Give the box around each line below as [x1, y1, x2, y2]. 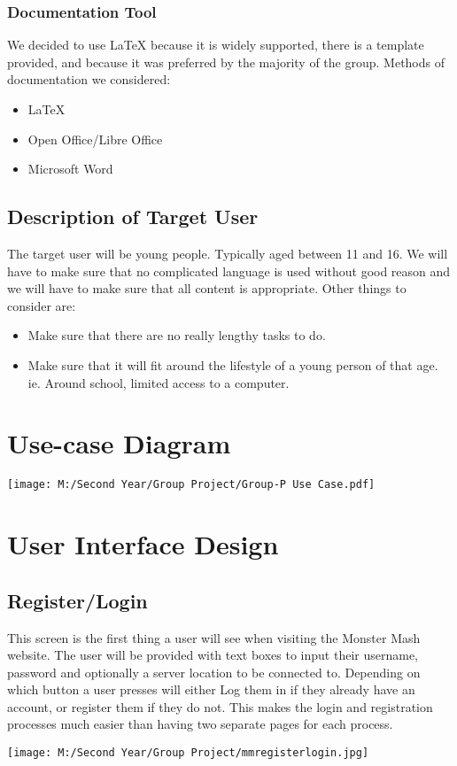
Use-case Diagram [7, 425, 231, 461]
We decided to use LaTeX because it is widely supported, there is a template [7, 35, 424, 54]
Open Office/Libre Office [27, 129, 163, 148]
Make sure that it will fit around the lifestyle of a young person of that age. [27, 355, 438, 374]
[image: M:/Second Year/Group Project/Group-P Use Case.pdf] [7, 478, 376, 491]
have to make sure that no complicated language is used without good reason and [7, 261, 451, 280]
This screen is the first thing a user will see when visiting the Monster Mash [7, 628, 421, 646]
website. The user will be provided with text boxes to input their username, [7, 646, 419, 664]
